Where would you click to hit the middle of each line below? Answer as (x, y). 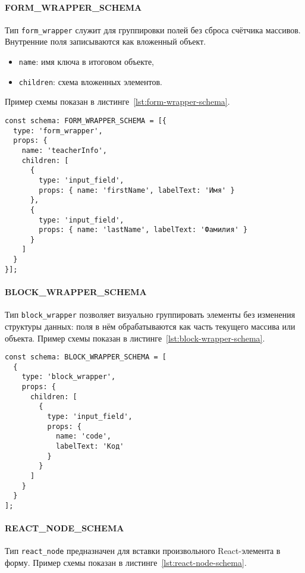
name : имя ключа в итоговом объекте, (87, 62)
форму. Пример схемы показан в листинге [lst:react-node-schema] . (126, 563)
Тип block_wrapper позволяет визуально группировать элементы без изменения (150, 314)
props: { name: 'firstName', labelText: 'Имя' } (137, 190)
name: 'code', (83, 436)
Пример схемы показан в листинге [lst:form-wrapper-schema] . (117, 101)
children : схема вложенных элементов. (90, 81)
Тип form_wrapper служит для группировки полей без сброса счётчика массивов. (153, 29)
